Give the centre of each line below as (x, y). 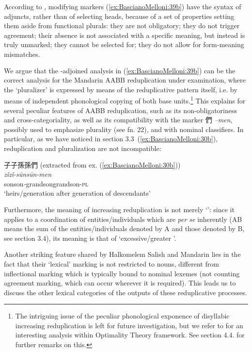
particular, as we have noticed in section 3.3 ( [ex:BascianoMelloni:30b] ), (111, 139)
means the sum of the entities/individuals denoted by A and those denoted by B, (124, 228)
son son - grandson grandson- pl (46, 183)
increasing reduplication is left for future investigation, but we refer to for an (129, 325)
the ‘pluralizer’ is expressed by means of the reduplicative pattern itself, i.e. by (121, 89)
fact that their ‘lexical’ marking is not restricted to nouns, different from (111, 263)
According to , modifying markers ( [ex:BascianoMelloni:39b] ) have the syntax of (123, 6)
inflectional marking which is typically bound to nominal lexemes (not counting (122, 273)
